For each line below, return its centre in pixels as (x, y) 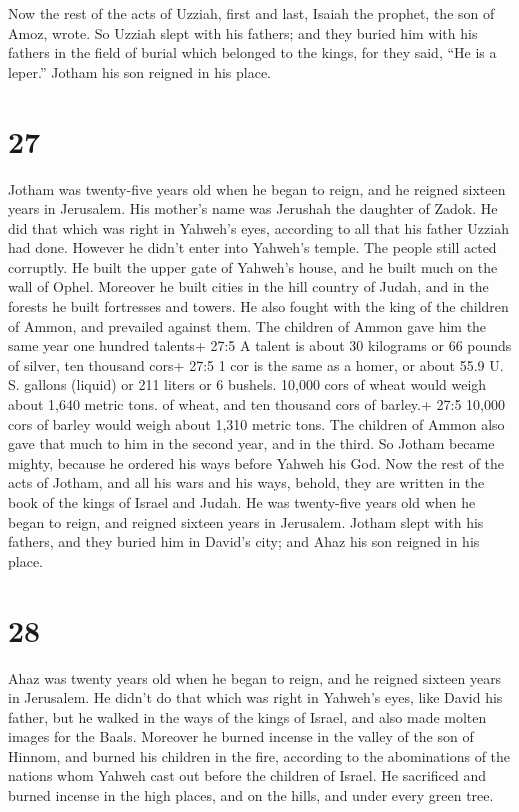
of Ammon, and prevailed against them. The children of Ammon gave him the (247, 325)
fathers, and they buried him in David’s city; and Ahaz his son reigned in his (244, 541)
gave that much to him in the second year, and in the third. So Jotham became (251, 443)
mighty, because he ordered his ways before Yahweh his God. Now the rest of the (256, 462)
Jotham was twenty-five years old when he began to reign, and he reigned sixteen (257, 188)
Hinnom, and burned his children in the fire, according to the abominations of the (259, 755)
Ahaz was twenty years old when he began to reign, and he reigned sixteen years (255, 677)
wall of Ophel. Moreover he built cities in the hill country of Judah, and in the (248, 286)
